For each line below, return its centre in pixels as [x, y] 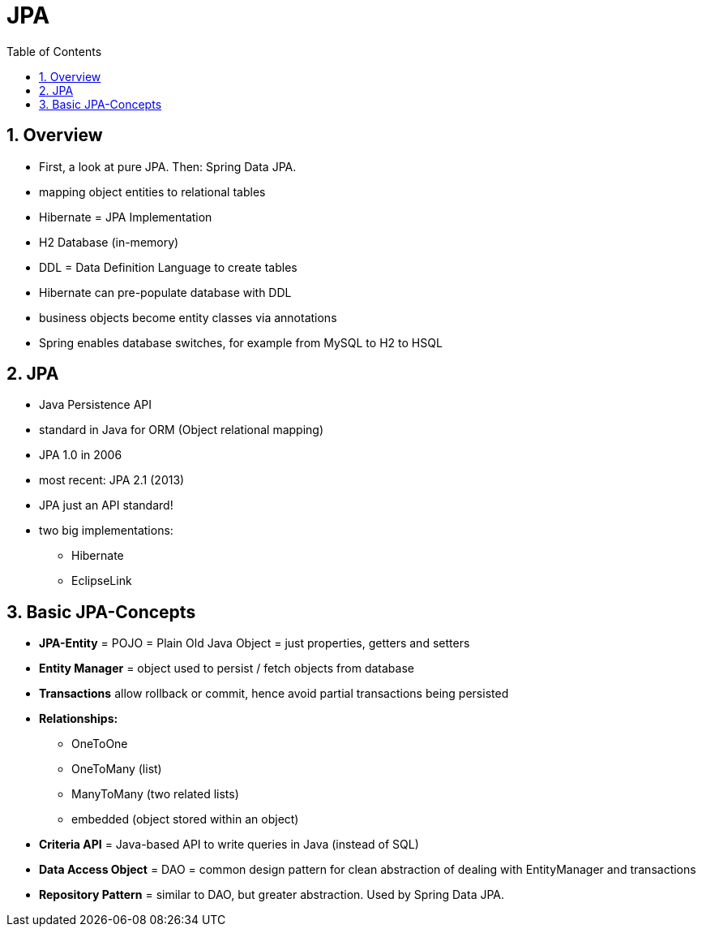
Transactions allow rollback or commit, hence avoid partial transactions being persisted [274, 694]
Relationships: [79, 719]
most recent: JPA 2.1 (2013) [112, 480]
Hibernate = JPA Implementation [126, 217]
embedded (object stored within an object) [185, 819]
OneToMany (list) [117, 769]
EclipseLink [102, 581]
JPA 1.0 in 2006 [81, 455]
